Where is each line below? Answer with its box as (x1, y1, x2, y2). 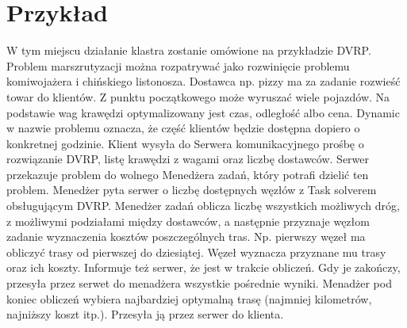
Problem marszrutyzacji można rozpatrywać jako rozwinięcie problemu (6, 57, 350, 74)
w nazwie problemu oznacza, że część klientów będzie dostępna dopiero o (6, 120, 360, 136)
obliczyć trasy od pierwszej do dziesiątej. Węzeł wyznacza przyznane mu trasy (6, 243, 386, 260)
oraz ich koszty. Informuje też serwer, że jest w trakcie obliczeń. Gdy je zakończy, (6, 259, 401, 276)
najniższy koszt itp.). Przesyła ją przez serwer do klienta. (6, 306, 284, 322)
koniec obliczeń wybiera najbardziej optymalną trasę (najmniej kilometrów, (6, 290, 372, 307)
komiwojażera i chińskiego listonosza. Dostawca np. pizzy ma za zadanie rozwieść (6, 73, 401, 90)
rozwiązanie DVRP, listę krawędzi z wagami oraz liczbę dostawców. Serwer (6, 151, 370, 167)
